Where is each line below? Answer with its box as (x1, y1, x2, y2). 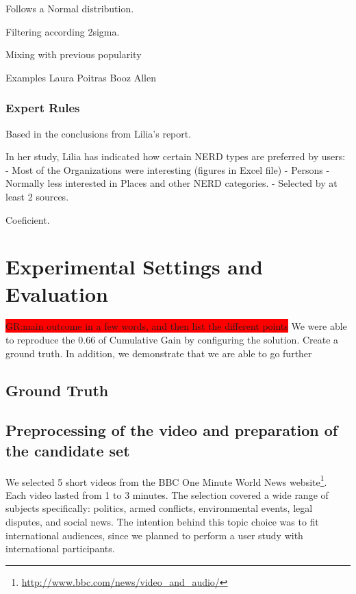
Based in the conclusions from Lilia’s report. (5, 126, 192, 140)
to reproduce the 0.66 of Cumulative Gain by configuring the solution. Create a (5, 333, 339, 347)
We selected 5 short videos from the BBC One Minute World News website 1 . (5, 472, 327, 489)
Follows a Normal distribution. (5, 1, 134, 15)
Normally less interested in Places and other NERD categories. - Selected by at (5, 176, 338, 190)
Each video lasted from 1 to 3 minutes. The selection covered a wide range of (5, 487, 329, 502)
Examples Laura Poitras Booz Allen (5, 70, 156, 84)
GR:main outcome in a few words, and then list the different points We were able (5, 319, 347, 333)
